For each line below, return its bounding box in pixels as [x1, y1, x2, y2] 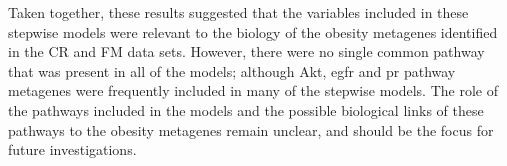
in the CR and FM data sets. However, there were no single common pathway [8, 41, 485, 62]
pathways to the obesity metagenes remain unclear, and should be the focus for [8, 119, 494, 140]
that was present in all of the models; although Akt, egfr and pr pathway [8, 60, 456, 81]
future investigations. [8, 139, 137, 160]
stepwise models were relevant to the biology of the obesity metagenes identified [8, 21, 498, 42]
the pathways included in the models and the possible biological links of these [8, 99, 484, 120]
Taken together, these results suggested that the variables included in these [8, 2, 469, 22]
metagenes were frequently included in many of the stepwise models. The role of [8, 80, 498, 101]
